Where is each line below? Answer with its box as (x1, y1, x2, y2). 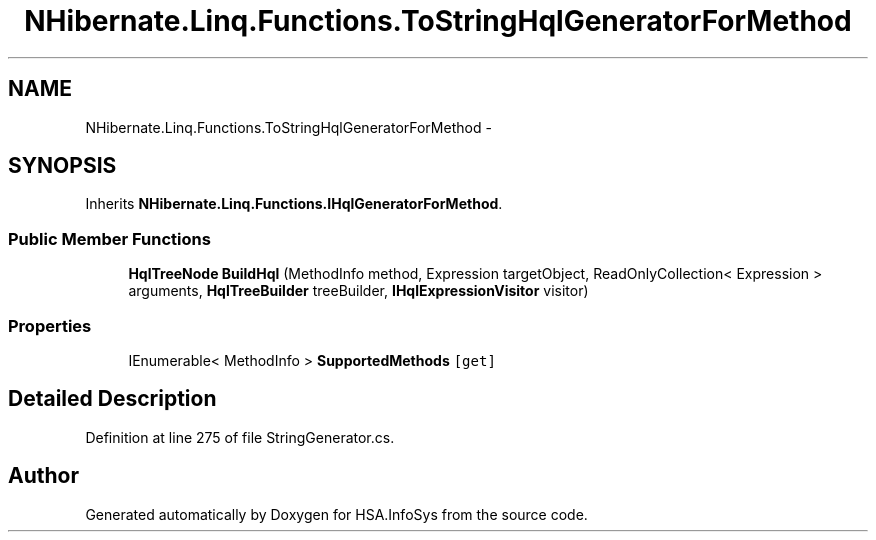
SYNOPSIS (8, 153, 117, 179)
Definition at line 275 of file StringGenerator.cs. (85, 428, 395, 446)
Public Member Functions (8, 228, 211, 249)
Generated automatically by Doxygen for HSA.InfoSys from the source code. (85, 505, 588, 523)
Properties (8, 315, 92, 336)
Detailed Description (8, 386, 217, 412)
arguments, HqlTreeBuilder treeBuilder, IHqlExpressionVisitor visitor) (128, 282, 589, 300)
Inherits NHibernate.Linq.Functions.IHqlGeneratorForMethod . (85, 195, 503, 213)
